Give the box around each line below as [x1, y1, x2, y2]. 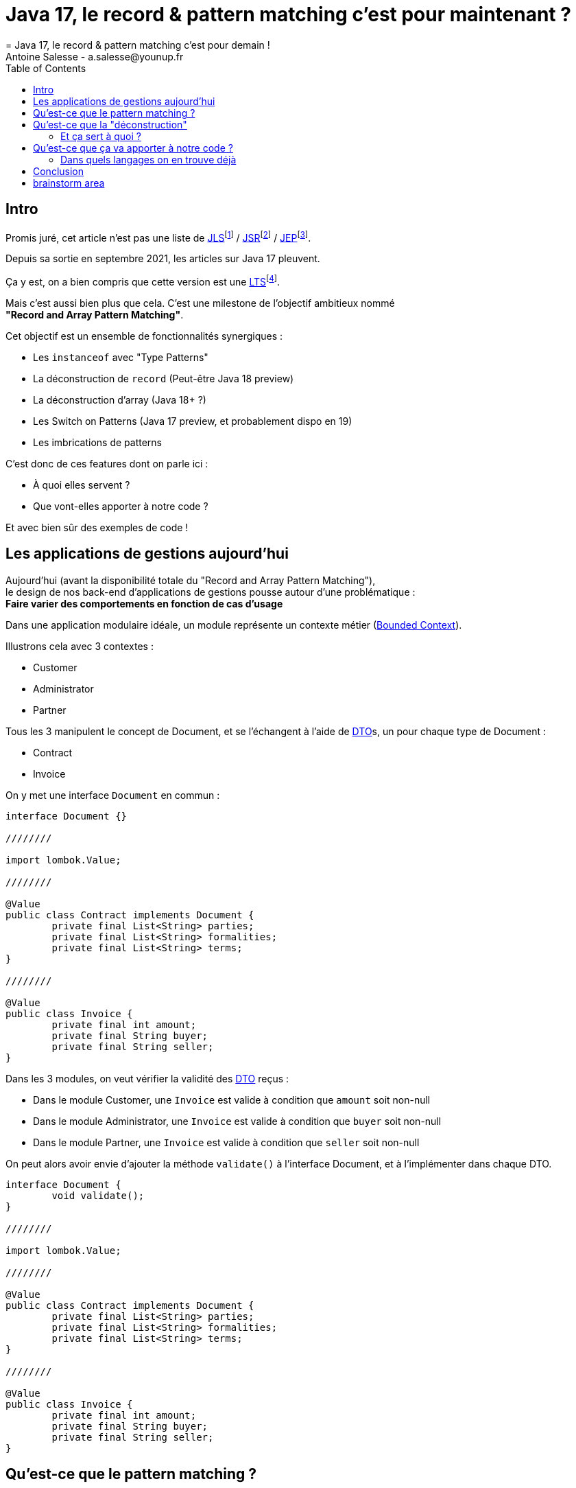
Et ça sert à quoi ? [60, 130, 141, 142]
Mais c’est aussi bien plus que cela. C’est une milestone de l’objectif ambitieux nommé [5, 297, 395, 309]
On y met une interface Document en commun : [5, 789, 220, 801]
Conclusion [33, 165, 84, 177]
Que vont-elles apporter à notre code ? [33, 500, 208, 512]
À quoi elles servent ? [33, 478, 130, 491]
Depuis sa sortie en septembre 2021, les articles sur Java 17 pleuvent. [5, 253, 320, 265]
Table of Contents [5, 62, 86, 74]
